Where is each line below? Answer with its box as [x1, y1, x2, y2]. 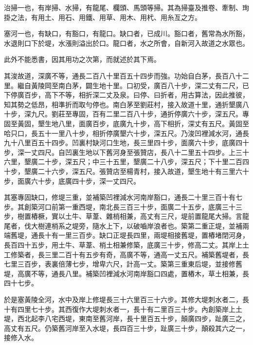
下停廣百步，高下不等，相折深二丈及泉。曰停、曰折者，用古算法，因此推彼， [4, 90, 249, 100]
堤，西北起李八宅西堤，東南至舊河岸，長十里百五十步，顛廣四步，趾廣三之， [4, 313, 249, 324]
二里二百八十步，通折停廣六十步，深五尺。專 [106, 109, 249, 119]
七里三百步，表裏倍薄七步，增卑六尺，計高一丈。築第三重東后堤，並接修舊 [4, 259, 242, 269]
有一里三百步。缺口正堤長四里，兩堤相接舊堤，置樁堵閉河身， [51, 230, 249, 240]
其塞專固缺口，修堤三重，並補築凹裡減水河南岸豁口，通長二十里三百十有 [4, 192, 235, 202]
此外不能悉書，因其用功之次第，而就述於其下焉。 [4, 54, 161, 64]
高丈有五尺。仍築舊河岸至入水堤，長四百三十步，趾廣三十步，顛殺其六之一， [4, 323, 249, 333]
